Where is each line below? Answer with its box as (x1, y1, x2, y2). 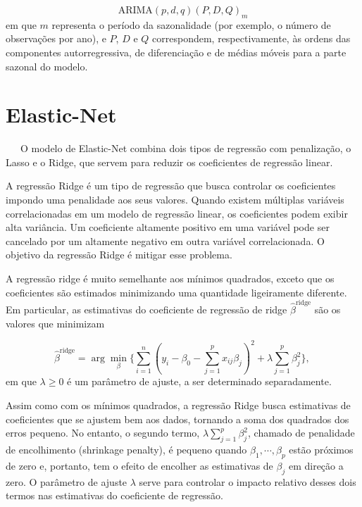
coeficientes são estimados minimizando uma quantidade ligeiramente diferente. (6, 284, 347, 299)
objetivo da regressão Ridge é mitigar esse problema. (6, 247, 232, 262)
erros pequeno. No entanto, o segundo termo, (6, 425, 200, 440)
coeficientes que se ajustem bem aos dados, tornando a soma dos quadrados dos (6, 411, 349, 426)
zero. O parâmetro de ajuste (6, 474, 127, 489)
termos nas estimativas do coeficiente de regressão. (6, 488, 223, 503)
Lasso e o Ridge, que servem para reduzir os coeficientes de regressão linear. (6, 154, 333, 169)
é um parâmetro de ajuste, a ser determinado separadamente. (67, 374, 332, 389)
